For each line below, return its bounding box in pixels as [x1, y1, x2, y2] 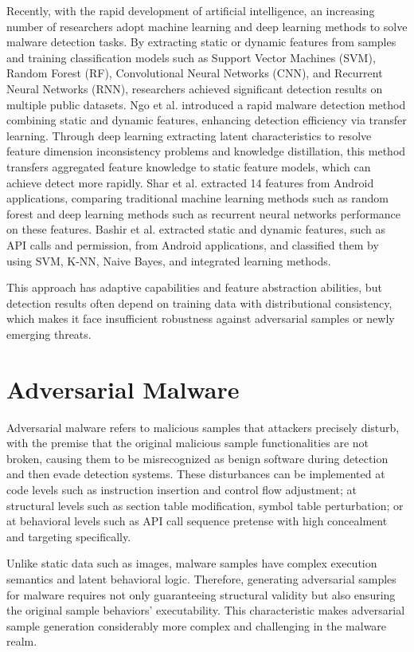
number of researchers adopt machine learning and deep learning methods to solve [6, 18, 408, 34]
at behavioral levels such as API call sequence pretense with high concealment [6, 513, 388, 529]
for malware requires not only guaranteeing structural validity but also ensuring [6, 586, 396, 603]
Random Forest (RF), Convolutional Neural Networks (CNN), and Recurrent [6, 65, 383, 81]
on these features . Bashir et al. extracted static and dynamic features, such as [6, 221, 386, 238]
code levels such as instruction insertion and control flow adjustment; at [6, 481, 357, 497]
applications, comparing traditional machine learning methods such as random [6, 190, 389, 206]
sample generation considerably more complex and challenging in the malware [6, 617, 387, 634]
